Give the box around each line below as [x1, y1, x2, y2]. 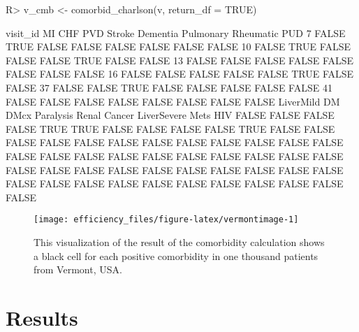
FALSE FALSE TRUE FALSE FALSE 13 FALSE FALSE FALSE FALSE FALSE [6, 52, 354, 67]
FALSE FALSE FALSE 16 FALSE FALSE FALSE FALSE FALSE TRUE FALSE [6, 66, 354, 81]
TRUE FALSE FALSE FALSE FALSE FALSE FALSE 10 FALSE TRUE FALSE [6, 39, 351, 54]
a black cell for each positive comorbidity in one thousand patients [34, 248, 318, 263]
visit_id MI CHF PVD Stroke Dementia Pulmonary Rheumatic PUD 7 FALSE [6, 25, 346, 40]
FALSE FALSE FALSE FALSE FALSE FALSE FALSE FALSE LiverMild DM [6, 94, 340, 108]
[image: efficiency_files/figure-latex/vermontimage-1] [34, 215, 299, 225]
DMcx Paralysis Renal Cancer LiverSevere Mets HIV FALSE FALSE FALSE [6, 108, 335, 122]
